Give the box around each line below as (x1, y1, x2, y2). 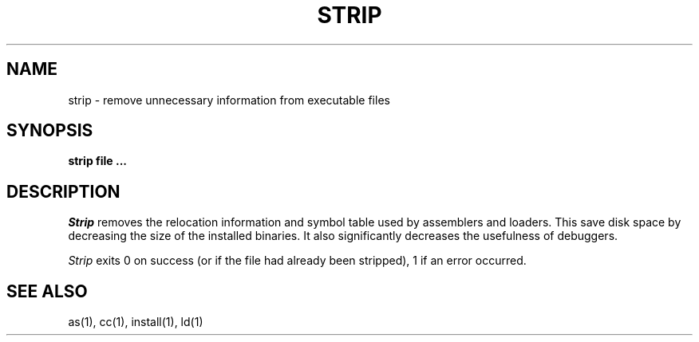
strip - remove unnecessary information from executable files (68, 92, 390, 107)
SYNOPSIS (6, 120, 93, 141)
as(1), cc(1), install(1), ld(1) (68, 315, 203, 329)
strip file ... (68, 154, 128, 168)
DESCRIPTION (6, 181, 120, 202)
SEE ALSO (6, 281, 88, 301)
